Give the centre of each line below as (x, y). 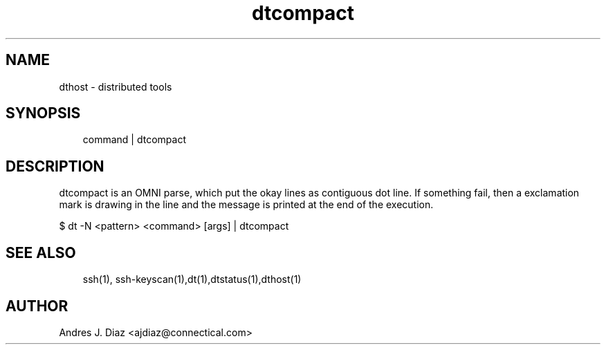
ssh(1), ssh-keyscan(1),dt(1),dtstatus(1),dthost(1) (192, 279)
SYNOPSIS (43, 113)
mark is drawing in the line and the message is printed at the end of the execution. (246, 205)
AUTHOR (37, 306)
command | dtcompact (134, 140)
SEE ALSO (41, 252)
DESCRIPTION (55, 166)
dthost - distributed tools (116, 86)
